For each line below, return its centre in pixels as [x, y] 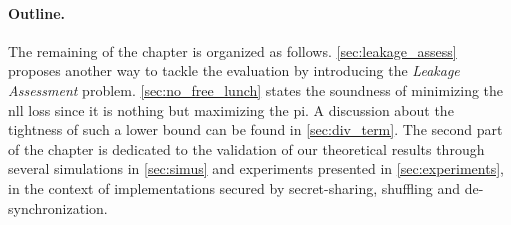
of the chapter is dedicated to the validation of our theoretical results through [246, 148]
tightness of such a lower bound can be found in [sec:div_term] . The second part [255, 129]
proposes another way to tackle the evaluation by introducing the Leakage [234, 70]
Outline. [37, 12]
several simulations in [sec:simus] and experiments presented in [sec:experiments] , [256, 168]
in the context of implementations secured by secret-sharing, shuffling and [234, 187]
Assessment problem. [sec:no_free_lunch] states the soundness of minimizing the [256, 89]
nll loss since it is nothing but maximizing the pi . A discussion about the [231, 109]
